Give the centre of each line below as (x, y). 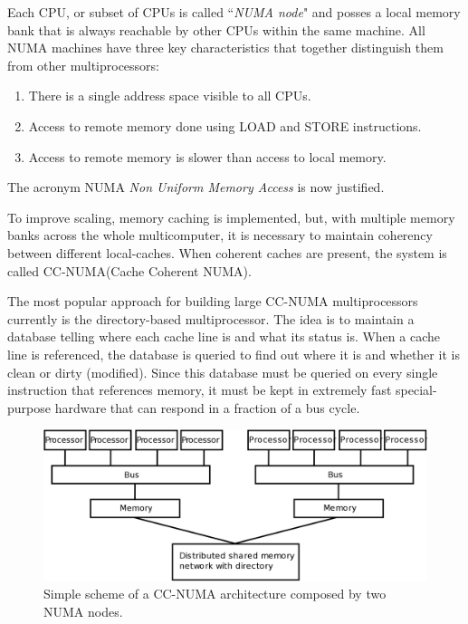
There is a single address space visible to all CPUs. (170, 96)
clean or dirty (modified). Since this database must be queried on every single (223, 372)
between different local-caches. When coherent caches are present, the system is (227, 252)
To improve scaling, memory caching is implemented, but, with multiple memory (231, 217)
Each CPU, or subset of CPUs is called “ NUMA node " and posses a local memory (234, 12)
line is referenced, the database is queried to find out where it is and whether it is (234, 354)
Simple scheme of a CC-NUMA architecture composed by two (215, 594)
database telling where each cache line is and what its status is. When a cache (224, 336)
